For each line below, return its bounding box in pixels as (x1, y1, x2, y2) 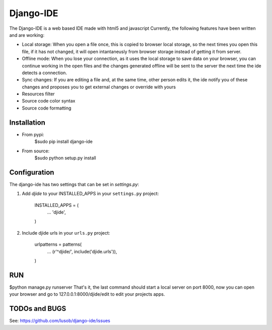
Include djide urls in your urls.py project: (22, 230, 110, 236)
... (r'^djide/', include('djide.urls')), (47, 248, 117, 254)
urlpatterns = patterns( (34, 241, 82, 247)
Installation (9, 118, 45, 127)
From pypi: (22, 131, 44, 137)
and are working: (9, 32, 45, 38)
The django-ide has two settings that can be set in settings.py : (9, 181, 140, 187)
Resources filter (22, 91, 55, 97)
